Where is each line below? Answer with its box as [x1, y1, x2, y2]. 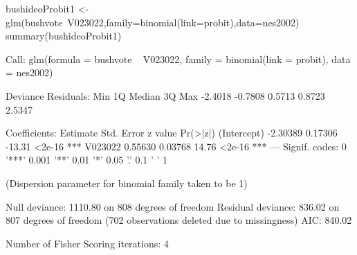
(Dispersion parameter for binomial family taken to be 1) [6, 175, 248, 190]
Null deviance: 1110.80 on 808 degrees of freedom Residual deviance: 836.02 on [6, 199, 340, 213]
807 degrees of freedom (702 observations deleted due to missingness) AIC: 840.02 [6, 213, 352, 227]
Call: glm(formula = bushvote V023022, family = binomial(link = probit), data [6, 51, 351, 66]
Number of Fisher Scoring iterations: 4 [6, 236, 169, 250]
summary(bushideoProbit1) [6, 28, 122, 43]
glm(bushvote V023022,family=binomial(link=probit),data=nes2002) [6, 15, 300, 29]
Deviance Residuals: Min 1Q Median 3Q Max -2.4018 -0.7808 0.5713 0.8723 [6, 88, 325, 103]
